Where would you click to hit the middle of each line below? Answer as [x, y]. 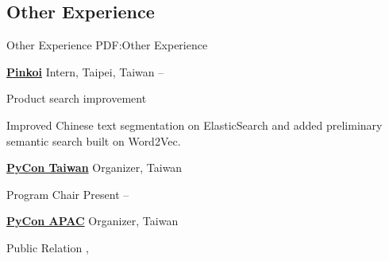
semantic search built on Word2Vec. [94, 140]
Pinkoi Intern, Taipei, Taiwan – [85, 71]
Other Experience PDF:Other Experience [107, 45]
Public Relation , [48, 247]
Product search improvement [77, 98]
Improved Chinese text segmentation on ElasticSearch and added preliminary [194, 125]
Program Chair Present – [68, 194]
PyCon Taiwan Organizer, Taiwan [94, 168]
